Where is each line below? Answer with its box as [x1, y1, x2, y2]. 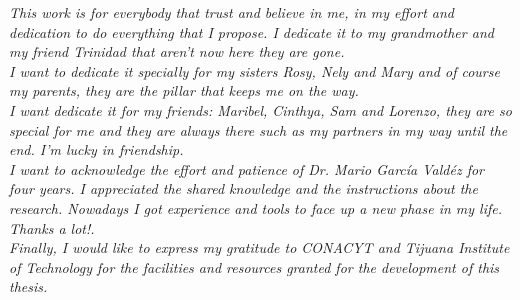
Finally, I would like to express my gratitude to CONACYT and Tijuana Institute [9, 237, 510, 258]
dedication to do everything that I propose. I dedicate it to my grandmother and [9, 21, 494, 42]
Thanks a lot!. [9, 217, 95, 238]
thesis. [9, 276, 48, 297]
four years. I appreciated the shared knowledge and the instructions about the [9, 178, 478, 199]
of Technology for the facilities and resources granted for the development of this [9, 256, 500, 277]
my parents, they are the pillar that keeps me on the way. [9, 80, 359, 101]
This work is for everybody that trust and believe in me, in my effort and [9, 2, 454, 22]
